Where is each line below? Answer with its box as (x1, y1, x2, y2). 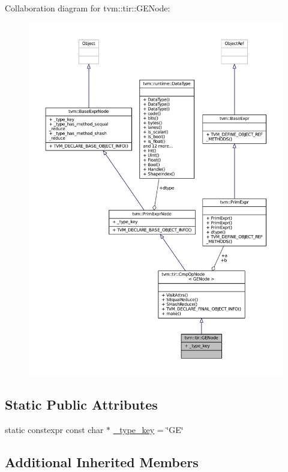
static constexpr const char (5, 423, 104, 435)
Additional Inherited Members (5, 452, 199, 471)
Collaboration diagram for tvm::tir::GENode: (5, 2, 170, 14)
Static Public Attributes (5, 395, 158, 413)
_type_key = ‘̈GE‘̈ (113, 423, 184, 435)
